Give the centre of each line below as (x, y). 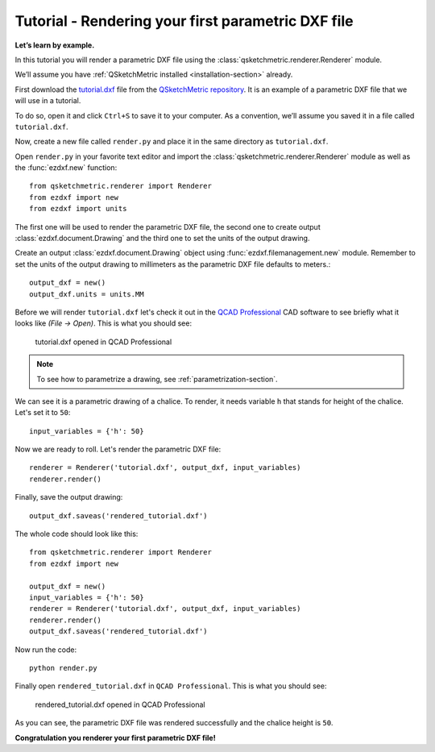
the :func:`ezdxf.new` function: (66, 168)
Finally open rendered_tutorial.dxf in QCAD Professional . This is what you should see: (171, 686)
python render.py (63, 668)
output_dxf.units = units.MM (87, 294)
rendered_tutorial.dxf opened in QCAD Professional (120, 704)
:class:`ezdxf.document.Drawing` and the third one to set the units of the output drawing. (162, 239)
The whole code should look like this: (77, 534)
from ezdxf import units (78, 209)
